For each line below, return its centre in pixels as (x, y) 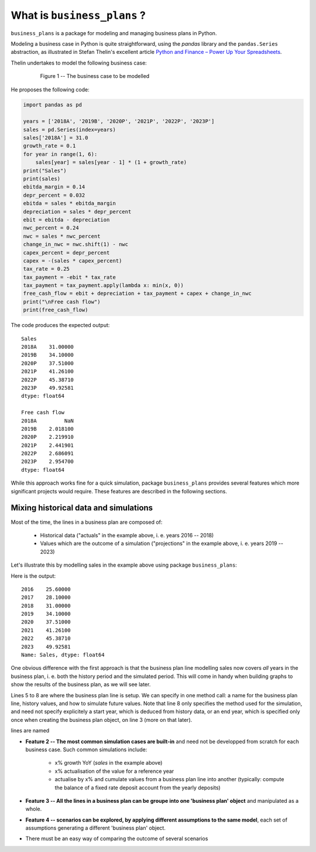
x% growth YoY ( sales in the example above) (109, 763)
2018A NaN (48, 421)
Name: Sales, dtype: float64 (63, 655)
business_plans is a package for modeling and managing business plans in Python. (114, 33)
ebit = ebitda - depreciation (66, 219)
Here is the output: (33, 576)
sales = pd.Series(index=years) (70, 129)
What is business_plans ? (78, 15)
